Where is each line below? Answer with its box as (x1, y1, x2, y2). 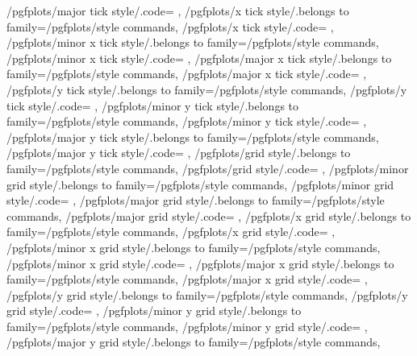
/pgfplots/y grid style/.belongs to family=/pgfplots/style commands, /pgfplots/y (6, 286, 408, 303)
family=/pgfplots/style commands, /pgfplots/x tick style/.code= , (6, 18, 334, 35)
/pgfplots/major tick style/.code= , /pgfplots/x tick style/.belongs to (6, 2, 349, 19)
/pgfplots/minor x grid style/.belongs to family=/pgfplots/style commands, (6, 238, 381, 255)
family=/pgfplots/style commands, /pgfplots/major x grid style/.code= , (6, 271, 368, 288)
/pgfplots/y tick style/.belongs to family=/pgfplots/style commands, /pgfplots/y (6, 81, 407, 97)
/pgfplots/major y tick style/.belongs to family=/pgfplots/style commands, (6, 128, 379, 145)
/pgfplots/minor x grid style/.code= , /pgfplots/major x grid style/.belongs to (6, 255, 394, 271)
